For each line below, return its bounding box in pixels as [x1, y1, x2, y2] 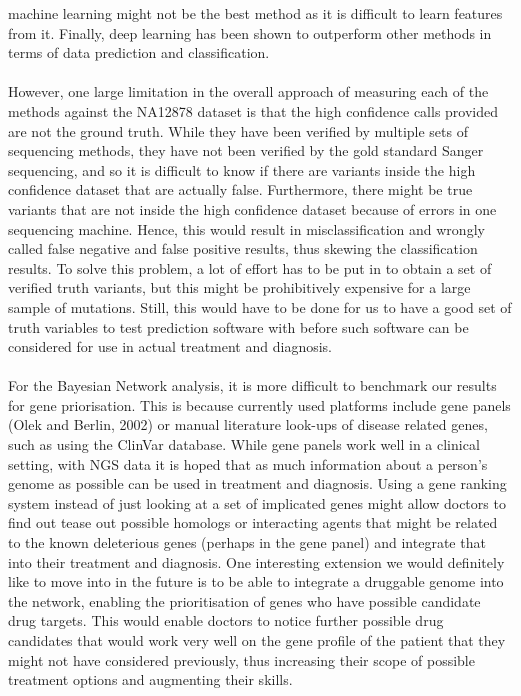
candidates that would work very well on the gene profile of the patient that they [8, 630, 506, 650]
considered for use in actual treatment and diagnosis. [8, 336, 332, 357]
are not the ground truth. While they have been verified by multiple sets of [8, 120, 468, 141]
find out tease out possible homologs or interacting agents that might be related [8, 512, 498, 533]
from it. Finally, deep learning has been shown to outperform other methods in [8, 22, 492, 43]
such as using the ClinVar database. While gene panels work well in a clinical [8, 434, 480, 455]
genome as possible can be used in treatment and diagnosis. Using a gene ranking [8, 473, 507, 494]
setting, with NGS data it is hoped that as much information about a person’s [8, 453, 488, 474]
